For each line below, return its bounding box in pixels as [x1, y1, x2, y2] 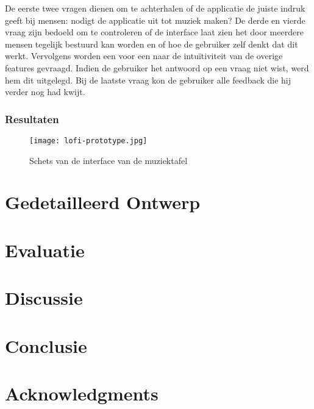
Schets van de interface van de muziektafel [29, 154, 188, 166]
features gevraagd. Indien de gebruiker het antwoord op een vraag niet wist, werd [5, 61, 309, 74]
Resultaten [5, 111, 59, 126]
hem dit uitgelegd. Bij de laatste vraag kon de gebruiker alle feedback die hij [5, 73, 291, 86]
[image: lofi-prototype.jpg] [29, 136, 148, 145]
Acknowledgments [5, 380, 159, 405]
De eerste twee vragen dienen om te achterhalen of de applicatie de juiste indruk [5, 2, 305, 14]
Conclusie [5, 333, 87, 358]
